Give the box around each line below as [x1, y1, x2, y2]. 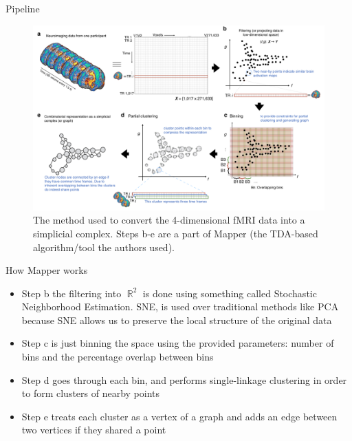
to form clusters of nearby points [21, 386, 160, 400]
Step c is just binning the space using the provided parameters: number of [21, 336, 334, 350]
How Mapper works [5, 263, 88, 277]
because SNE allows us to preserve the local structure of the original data [21, 312, 332, 327]
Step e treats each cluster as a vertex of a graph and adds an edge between [21, 409, 338, 423]
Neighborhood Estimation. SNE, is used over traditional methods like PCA [21, 299, 339, 314]
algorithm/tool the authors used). [33, 239, 175, 254]
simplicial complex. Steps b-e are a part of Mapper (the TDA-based [33, 226, 318, 240]
